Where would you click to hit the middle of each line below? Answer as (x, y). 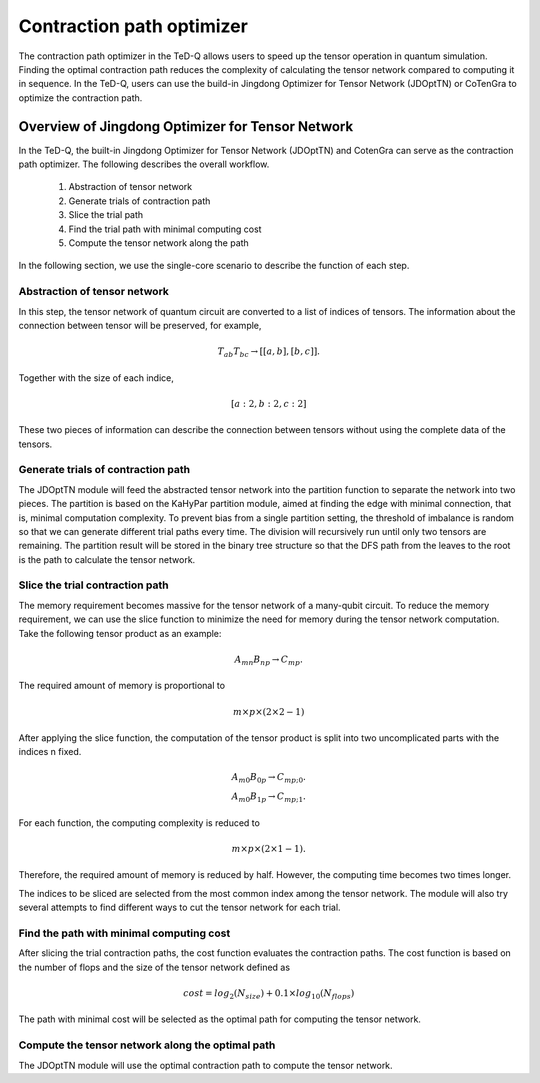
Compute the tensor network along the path (158, 242)
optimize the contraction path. (80, 97)
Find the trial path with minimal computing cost (165, 229)
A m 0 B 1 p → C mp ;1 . (269, 798)
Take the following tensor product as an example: (120, 633)
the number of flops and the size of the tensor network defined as (154, 967)
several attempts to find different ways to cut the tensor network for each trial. (179, 907)
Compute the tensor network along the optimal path (147, 1045)
